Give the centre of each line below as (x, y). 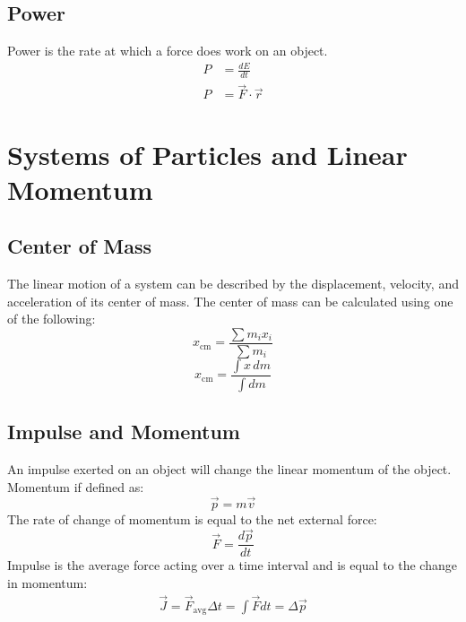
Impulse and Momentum (124, 432)
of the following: (52, 319)
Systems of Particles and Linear (207, 154)
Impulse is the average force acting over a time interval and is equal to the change (232, 565)
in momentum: (47, 582)
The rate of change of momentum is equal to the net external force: (192, 518)
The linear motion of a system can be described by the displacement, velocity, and (233, 284)
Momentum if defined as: (76, 486)
